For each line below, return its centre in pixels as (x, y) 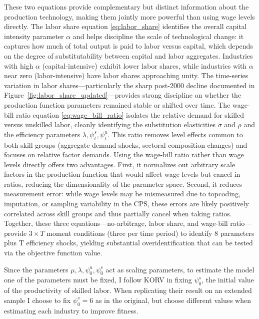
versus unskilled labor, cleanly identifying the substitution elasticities (110, 124)
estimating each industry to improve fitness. (71, 310)
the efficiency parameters (42, 134)
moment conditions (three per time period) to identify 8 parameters (150, 233)
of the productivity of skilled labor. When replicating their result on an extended (128, 290)
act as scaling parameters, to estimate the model (180, 269)
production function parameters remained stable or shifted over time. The (117, 104)
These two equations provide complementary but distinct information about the (126, 7)
